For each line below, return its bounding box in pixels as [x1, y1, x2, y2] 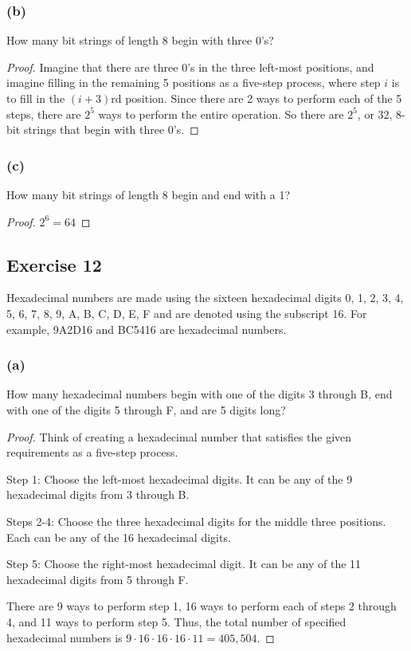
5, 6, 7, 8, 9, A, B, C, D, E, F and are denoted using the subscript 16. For [6, 304, 367, 321]
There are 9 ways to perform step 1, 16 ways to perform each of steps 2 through [6, 598, 397, 614]
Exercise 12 [6, 252, 102, 276]
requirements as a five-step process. [6, 444, 178, 461]
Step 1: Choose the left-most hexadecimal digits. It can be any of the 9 [6, 470, 353, 487]
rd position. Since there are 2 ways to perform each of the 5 [111, 90, 402, 106]
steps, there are [6, 105, 81, 122]
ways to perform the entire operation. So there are [98, 105, 344, 122]
